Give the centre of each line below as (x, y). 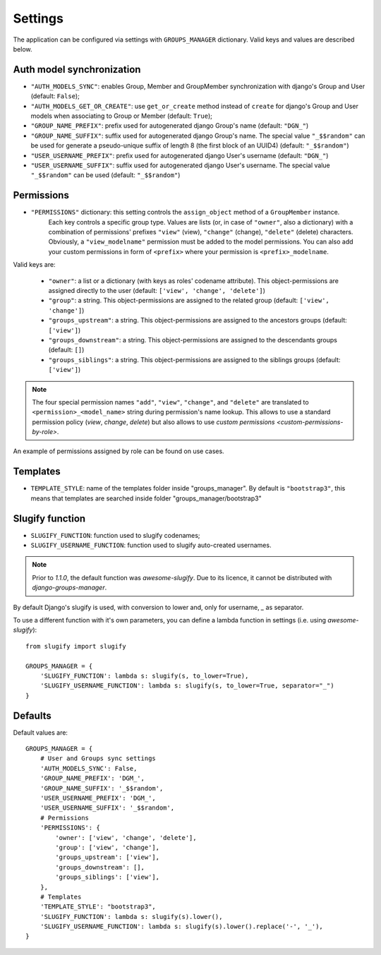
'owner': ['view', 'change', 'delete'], (126, 837)
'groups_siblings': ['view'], (108, 877)
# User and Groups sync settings (98, 758)
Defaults (32, 715)
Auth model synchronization (77, 70)
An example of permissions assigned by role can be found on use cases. (119, 451)
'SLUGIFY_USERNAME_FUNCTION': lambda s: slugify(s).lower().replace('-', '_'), (182, 927)
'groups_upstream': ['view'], (108, 857)
